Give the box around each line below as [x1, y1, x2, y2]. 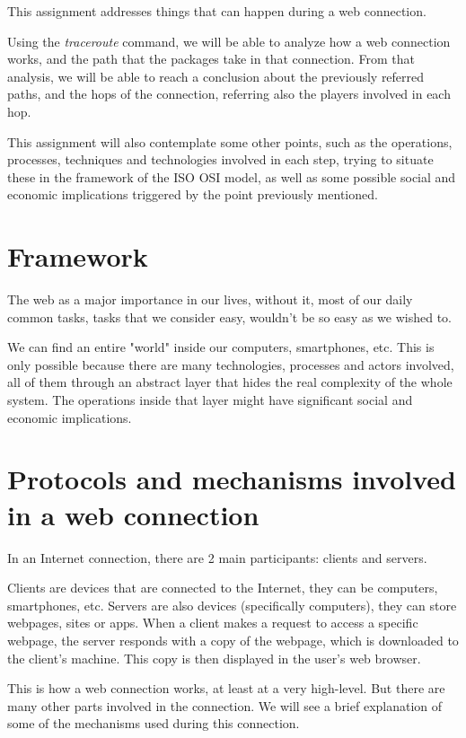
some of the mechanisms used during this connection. [7, 714, 300, 733]
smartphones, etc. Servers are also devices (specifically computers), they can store [7, 595, 457, 614]
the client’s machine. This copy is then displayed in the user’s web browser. [7, 648, 421, 667]
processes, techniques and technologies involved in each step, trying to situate [7, 150, 434, 169]
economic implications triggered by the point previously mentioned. [7, 185, 378, 204]
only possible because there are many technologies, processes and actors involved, [7, 355, 454, 373]
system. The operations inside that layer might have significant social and [7, 391, 413, 409]
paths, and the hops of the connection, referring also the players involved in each [7, 84, 451, 103]
